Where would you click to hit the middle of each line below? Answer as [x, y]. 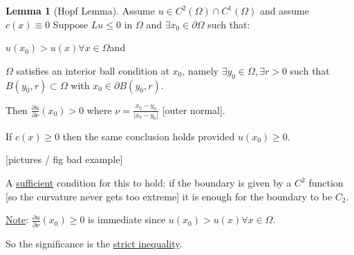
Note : [17, 219]
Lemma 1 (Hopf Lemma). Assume [80, 10]
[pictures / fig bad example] [64, 159]
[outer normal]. [194, 110]
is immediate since [127, 219]
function [326, 183]
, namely [200, 70]
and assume [284, 10]
